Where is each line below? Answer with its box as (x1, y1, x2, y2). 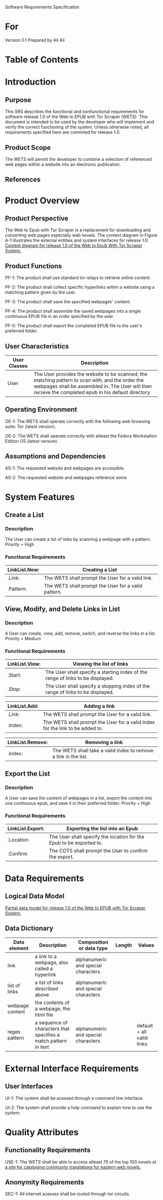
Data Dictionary (5, 924, 53, 933)
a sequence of (34, 1019, 68, 1026)
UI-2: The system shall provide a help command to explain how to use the (5, 1104, 152, 1110)
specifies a (34, 1031, 60, 1038)
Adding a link (83, 702, 115, 709)
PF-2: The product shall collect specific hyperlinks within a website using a (5, 284, 155, 290)
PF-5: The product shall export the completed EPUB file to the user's (5, 323, 142, 329)
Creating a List (82, 566, 117, 573)
